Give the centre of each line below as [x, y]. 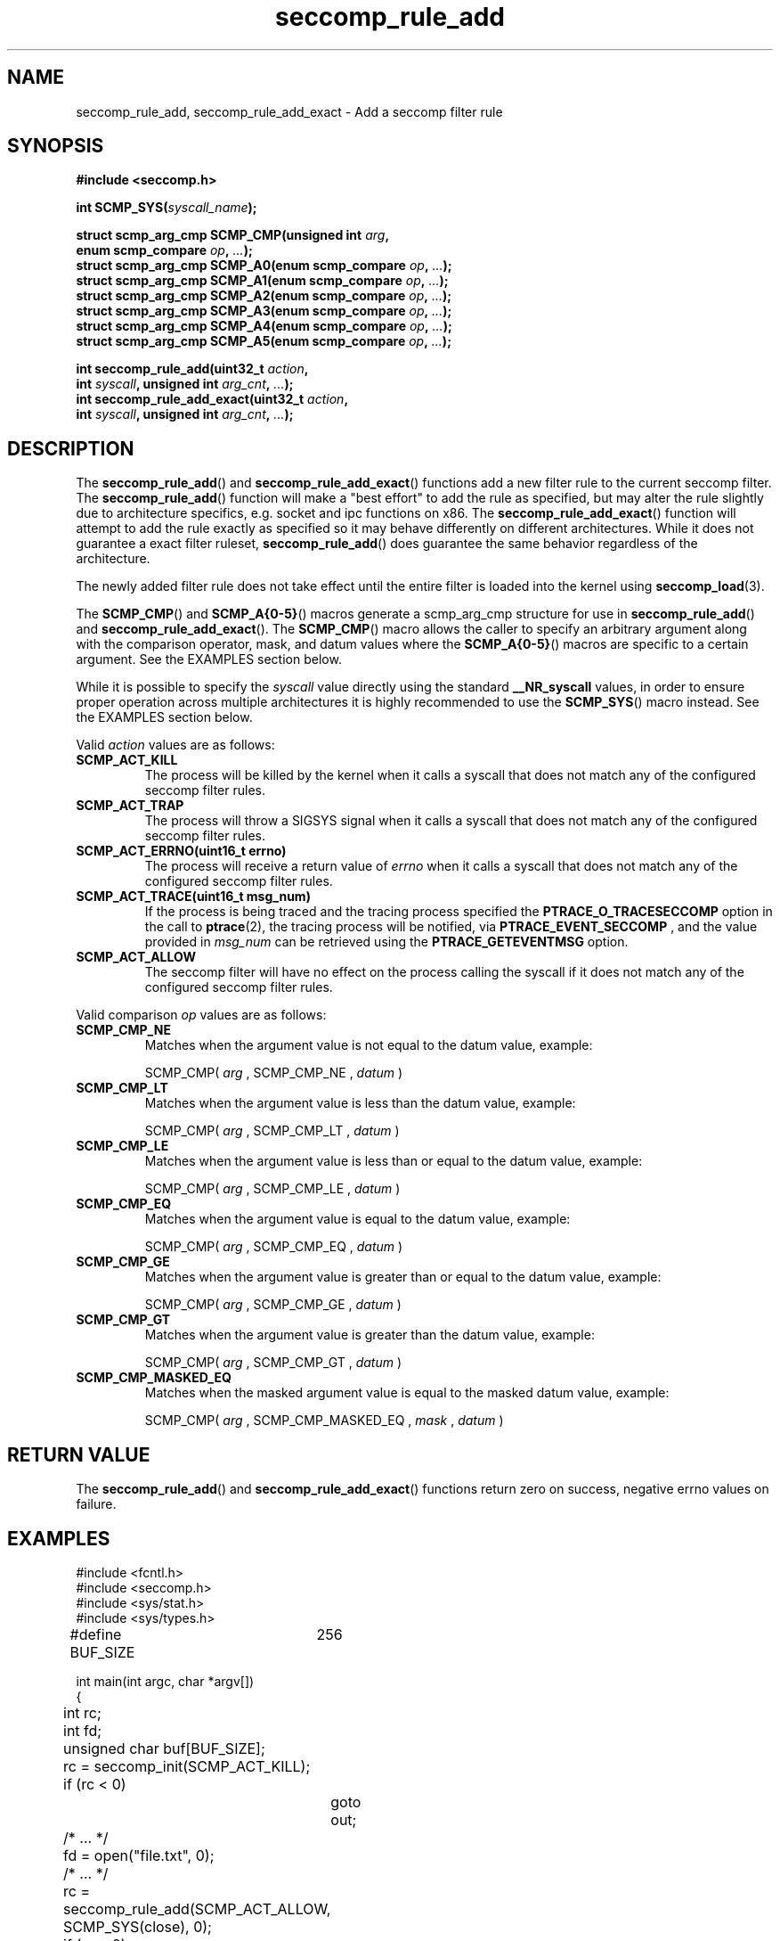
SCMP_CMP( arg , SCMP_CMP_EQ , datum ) [274, 1247]
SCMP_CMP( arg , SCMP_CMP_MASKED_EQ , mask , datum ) [324, 1421]
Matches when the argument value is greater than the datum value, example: [370, 1335]
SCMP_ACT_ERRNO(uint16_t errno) [181, 851]
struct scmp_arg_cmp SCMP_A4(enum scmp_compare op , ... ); [264, 326]
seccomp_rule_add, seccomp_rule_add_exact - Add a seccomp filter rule [289, 111]
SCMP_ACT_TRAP [130, 806]
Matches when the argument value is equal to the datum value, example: [357, 1219]
